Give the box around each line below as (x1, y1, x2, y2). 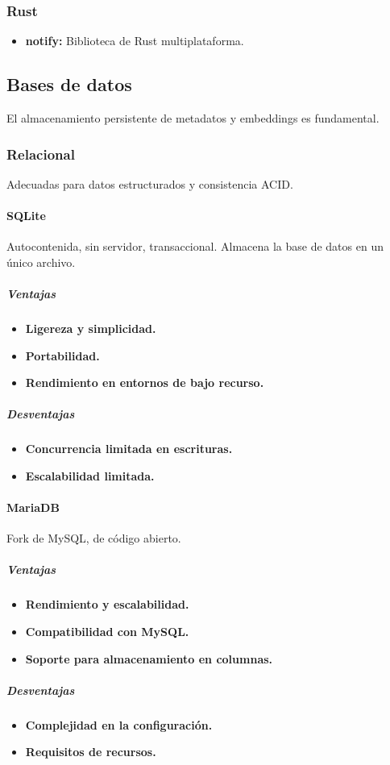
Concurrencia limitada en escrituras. (25, 440, 233, 457)
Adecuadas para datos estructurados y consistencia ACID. (6, 175, 293, 192)
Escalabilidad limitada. (25, 467, 155, 484)
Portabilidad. (25, 347, 100, 364)
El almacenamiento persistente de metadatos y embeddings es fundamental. (6, 110, 380, 127)
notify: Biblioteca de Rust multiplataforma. (25, 32, 244, 49)
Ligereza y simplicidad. (25, 319, 156, 336)
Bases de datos (6, 72, 132, 97)
